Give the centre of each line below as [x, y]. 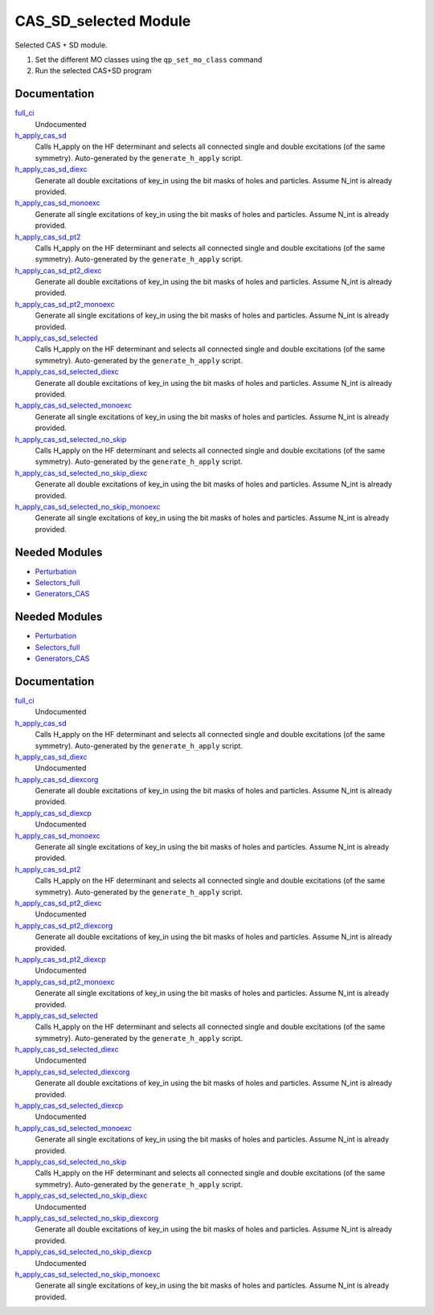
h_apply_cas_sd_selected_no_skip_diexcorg [87, 1218]
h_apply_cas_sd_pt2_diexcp [60, 959]
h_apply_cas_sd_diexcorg [57, 779]
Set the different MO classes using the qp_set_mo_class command [149, 59]
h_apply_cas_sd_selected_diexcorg [72, 1071]
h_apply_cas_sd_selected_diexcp [69, 1106]
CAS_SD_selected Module [103, 21]
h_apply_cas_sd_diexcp [53, 813]
